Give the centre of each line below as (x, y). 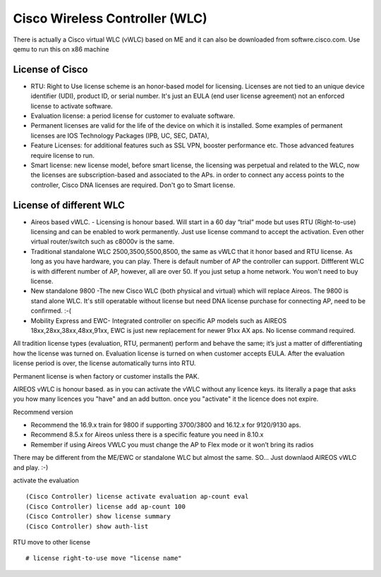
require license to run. (62, 155)
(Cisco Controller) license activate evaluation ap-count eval (137, 497)
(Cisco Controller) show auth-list (87, 526)
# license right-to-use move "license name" (104, 558)
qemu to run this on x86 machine (61, 49)
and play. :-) (31, 467)
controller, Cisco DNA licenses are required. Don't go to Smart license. (133, 185)
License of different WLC (69, 205)
